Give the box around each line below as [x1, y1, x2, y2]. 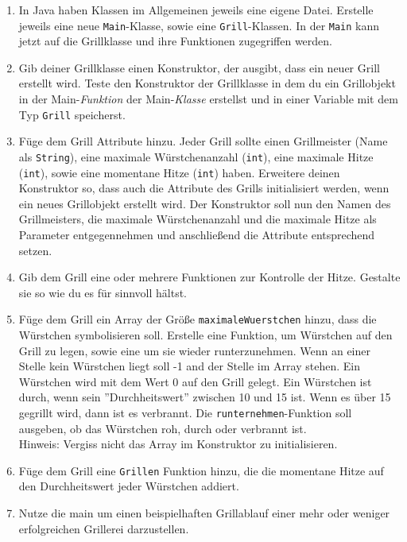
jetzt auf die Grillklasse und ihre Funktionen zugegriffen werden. [18, 33, 332, 49]
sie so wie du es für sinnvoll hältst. [18, 284, 187, 300]
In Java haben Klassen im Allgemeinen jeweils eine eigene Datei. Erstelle [18, 2, 374, 17]
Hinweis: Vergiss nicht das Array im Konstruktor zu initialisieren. [18, 436, 338, 452]
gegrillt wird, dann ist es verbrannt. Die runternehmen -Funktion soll [18, 404, 352, 420]
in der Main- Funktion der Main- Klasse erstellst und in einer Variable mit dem [18, 91, 398, 107]
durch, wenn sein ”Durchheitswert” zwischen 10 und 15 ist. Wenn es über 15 [18, 389, 391, 405]
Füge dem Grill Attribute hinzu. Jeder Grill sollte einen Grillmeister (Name [18, 133, 388, 149]
